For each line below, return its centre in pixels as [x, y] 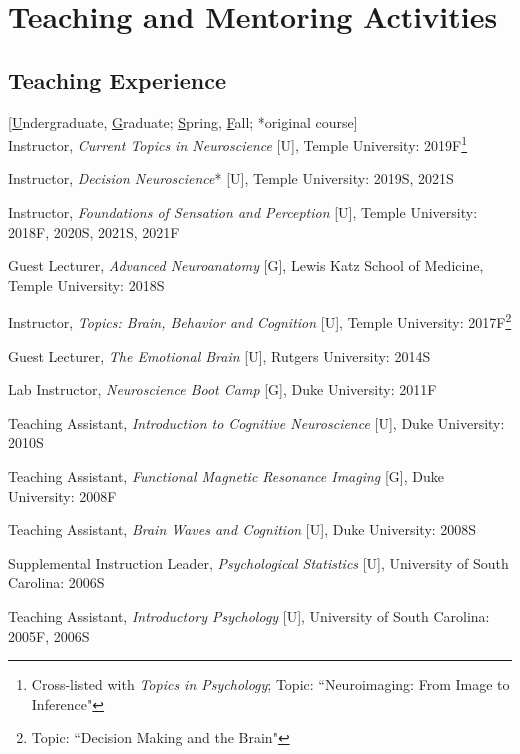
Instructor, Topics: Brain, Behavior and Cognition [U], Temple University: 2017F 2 [260, 321]
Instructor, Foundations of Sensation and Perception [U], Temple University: [243, 212]
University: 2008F [62, 495]
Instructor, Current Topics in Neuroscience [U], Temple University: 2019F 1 [238, 143]
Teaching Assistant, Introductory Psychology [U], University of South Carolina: [249, 615]
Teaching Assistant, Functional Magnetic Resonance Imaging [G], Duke [226, 476]
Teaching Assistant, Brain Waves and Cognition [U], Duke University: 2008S [242, 529]
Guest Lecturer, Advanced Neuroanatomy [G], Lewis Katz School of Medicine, [246, 265]
